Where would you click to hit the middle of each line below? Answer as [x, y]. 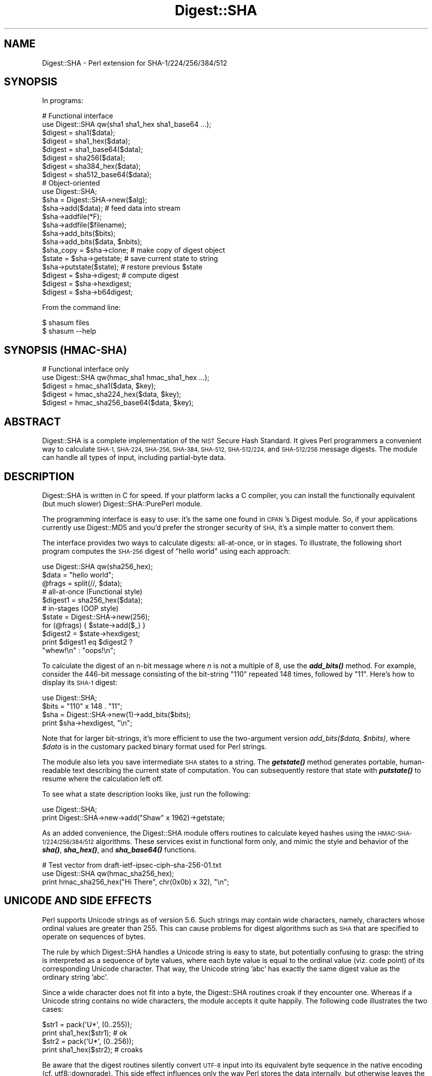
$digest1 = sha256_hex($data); [92, 600]
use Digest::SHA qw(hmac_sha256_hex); [108, 873]
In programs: [63, 101]
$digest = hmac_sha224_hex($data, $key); [112, 394]
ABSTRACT [33, 422]
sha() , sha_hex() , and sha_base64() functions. [119, 849]
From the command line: [81, 307]
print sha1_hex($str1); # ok [85, 1033]
